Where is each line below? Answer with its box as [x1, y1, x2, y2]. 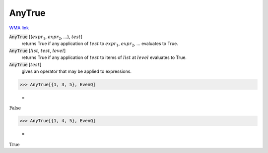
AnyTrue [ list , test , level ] [9, 48, 66, 53]
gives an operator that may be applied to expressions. [21, 68, 132, 74]
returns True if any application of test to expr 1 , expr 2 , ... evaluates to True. [21, 41, 178, 48]
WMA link [9, 25, 29, 31]
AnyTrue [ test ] [9, 61, 42, 67]
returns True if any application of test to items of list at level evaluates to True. [21, 54, 187, 60]
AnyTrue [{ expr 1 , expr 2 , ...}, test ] [9, 34, 83, 41]
